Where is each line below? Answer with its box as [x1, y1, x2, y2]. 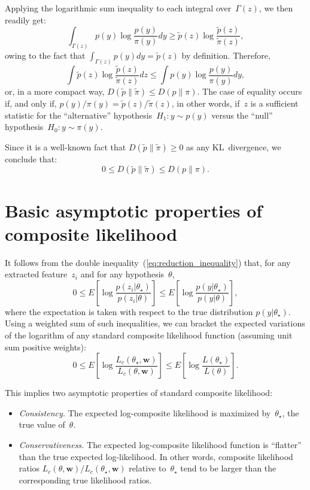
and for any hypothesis [80, 268, 165, 280]
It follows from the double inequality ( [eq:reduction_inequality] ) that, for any [5, 256, 291, 268]
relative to [129, 462, 166, 474]
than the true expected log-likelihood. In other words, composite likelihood [19, 450, 293, 462]
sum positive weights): [5, 340, 86, 353]
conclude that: [5, 152, 57, 165]
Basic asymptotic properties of [5, 198, 263, 222]
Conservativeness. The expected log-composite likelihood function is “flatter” [19, 438, 302, 450]
